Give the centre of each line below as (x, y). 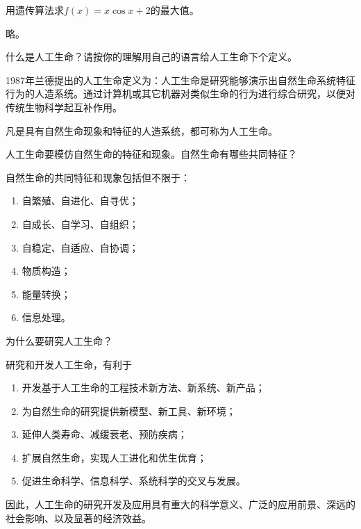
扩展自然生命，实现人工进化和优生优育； (114, 457)
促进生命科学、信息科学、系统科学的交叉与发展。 (134, 481)
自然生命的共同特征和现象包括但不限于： (98, 177)
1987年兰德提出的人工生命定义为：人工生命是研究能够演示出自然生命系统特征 (180, 80)
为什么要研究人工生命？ (59, 340)
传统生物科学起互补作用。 (64, 107)
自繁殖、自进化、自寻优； (80, 201)
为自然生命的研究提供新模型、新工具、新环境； (129, 410)
